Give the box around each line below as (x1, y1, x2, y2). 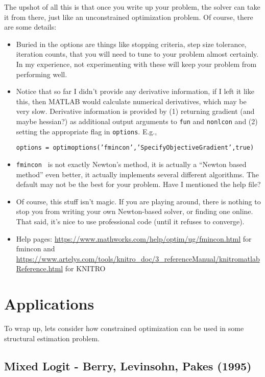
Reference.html (16, 263, 63, 274)
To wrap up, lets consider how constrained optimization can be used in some (4, 323, 244, 334)
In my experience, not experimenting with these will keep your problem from (16, 58, 257, 69)
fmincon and (16, 243, 55, 254)
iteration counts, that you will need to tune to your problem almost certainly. (16, 49, 259, 59)
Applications (4, 293, 94, 314)
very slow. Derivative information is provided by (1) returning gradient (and (16, 106, 255, 116)
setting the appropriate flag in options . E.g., (16, 126, 157, 136)
